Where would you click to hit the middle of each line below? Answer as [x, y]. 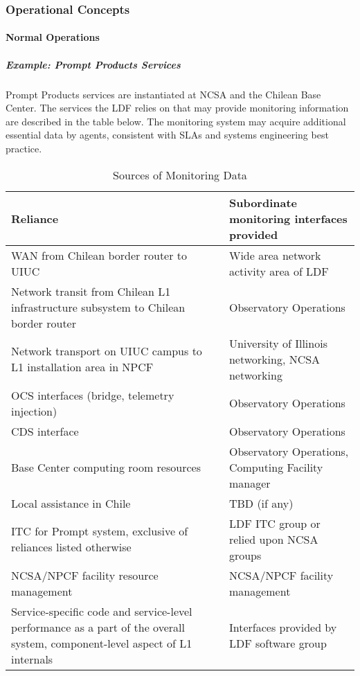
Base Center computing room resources [106, 467]
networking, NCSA [274, 359]
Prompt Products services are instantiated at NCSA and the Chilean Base [163, 94]
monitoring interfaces [288, 218]
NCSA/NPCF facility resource [85, 575]
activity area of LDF [279, 271]
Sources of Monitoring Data [180, 175]
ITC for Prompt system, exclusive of [100, 531]
